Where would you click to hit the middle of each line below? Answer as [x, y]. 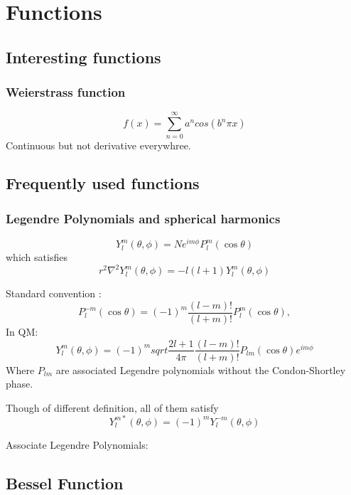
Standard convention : [54, 293]
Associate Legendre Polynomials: [77, 444]
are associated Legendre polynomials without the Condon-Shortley [201, 369]
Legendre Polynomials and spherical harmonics [143, 218]
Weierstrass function [66, 92]
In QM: [22, 331]
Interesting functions [83, 57]
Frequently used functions [103, 183]
